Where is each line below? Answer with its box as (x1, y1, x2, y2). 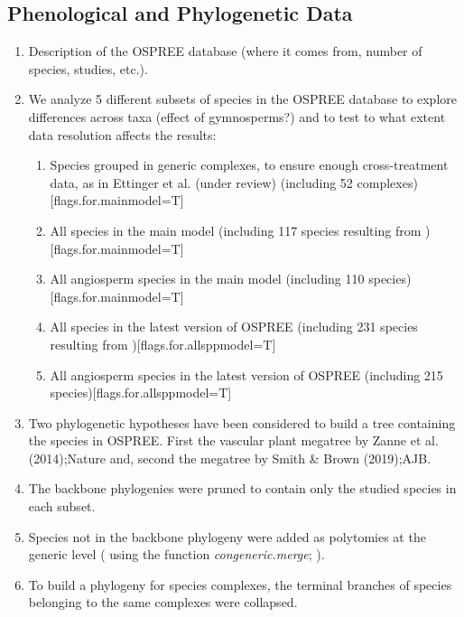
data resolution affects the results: (28, 125, 217, 144)
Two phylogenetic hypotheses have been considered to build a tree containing (28, 413, 456, 432)
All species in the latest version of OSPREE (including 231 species (50, 317, 418, 336)
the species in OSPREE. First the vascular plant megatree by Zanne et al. (28, 431, 439, 450)
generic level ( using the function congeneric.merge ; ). (28, 545, 325, 564)
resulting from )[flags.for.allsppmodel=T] (50, 334, 276, 353)
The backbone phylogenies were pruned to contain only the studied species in (28, 479, 457, 498)
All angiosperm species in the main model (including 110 (50, 269, 365, 288)
